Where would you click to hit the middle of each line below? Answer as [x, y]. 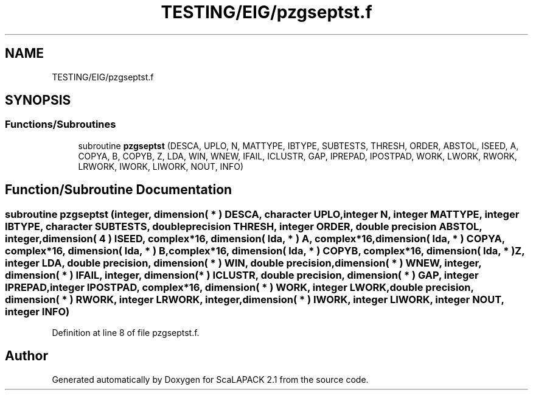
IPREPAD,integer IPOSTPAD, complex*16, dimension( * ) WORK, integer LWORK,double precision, [239, 287]
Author [26, 356]
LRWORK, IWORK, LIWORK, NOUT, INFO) [161, 166]
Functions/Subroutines [61, 124]
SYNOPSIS [38, 100]
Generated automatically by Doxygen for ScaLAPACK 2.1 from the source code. [210, 379]
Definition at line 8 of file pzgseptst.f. [126, 333]
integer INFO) [37, 311]
